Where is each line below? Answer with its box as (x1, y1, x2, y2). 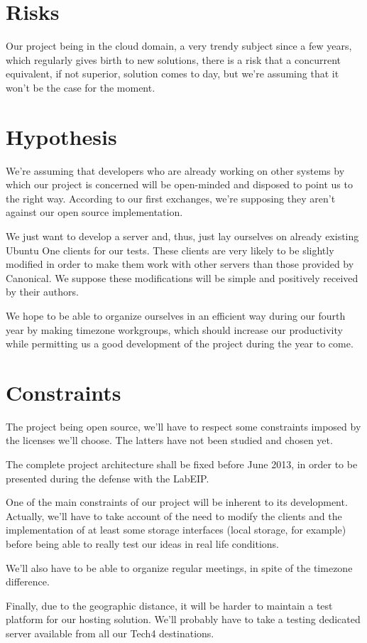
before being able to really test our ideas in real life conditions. (6, 536, 280, 551)
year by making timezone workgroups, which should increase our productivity (6, 322, 343, 337)
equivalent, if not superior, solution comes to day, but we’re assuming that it (6, 66, 339, 81)
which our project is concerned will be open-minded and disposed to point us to (6, 177, 353, 192)
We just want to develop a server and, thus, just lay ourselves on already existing (6, 229, 359, 243)
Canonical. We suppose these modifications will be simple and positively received (6, 270, 358, 285)
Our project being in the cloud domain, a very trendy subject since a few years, (6, 38, 352, 53)
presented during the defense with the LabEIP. (6, 470, 209, 485)
